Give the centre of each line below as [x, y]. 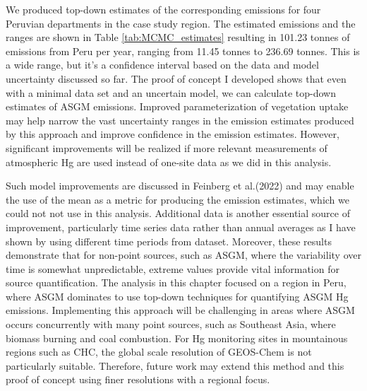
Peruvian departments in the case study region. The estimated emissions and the [181, 23]
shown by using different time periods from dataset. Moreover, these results [169, 241]
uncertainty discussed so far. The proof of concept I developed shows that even [176, 78]
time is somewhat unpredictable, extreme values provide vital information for [173, 268]
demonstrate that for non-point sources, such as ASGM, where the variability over [183, 255]
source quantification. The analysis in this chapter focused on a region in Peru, [176, 282]
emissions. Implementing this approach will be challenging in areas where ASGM [180, 310]
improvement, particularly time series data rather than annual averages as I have [181, 227]
